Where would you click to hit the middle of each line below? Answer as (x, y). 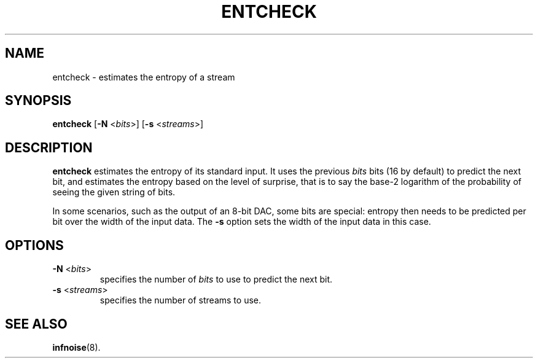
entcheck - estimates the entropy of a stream (144, 77)
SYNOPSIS (38, 101)
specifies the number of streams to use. (180, 300)
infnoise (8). (76, 347)
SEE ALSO (36, 324)
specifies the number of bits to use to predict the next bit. (216, 279)
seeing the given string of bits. (114, 192)
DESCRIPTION (49, 147)
